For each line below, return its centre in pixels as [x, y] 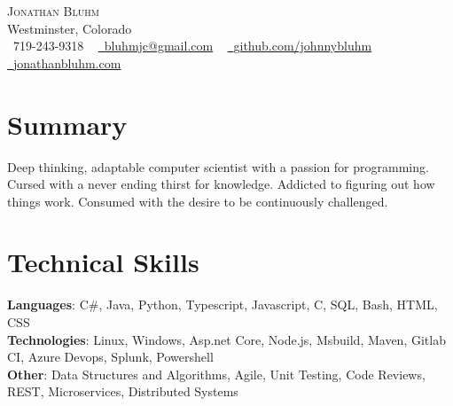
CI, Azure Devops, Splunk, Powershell [110, 357]
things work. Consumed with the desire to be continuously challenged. [198, 201]
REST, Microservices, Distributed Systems [123, 391]
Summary [67, 124]
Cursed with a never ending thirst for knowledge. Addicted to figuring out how [221, 184]
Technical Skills [103, 262]
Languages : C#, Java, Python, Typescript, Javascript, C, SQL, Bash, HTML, [223, 304]
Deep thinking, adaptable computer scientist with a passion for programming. [218, 166]
